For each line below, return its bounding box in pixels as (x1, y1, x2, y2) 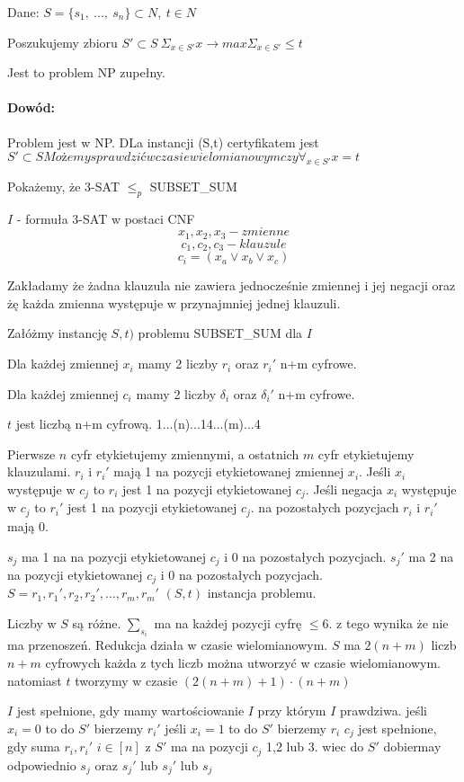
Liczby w (7, 614, 57, 633)
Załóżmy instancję (7, 324, 107, 342)
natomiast (7, 671, 62, 689)
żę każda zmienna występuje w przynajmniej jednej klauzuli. (7, 293, 341, 312)
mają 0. (7, 516, 49, 535)
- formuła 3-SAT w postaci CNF (16, 209, 195, 227)
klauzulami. (7, 462, 71, 481)
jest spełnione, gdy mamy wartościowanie (16, 701, 245, 720)
